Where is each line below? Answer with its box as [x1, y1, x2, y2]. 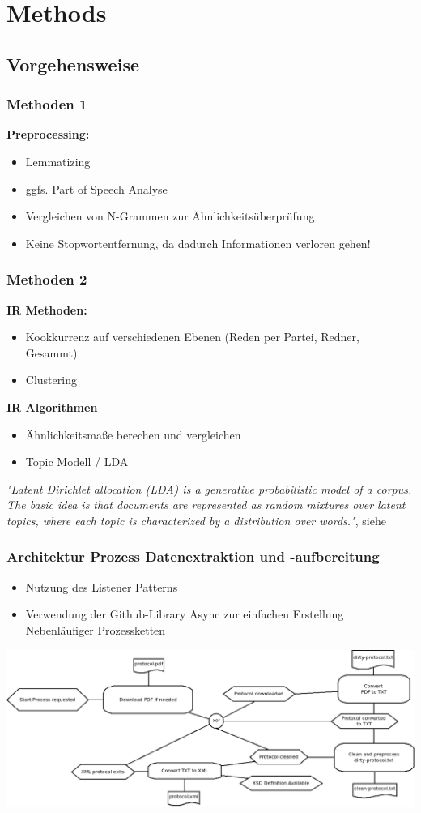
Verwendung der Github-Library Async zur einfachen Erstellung [25, 605, 344, 623]
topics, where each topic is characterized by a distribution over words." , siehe [6, 511, 386, 528]
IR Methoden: [6, 301, 87, 318]
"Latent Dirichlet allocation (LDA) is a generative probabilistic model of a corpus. [6, 480, 412, 497]
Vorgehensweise [6, 51, 139, 76]
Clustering [25, 371, 77, 388]
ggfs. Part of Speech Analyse [25, 180, 168, 197]
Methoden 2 [6, 269, 87, 289]
